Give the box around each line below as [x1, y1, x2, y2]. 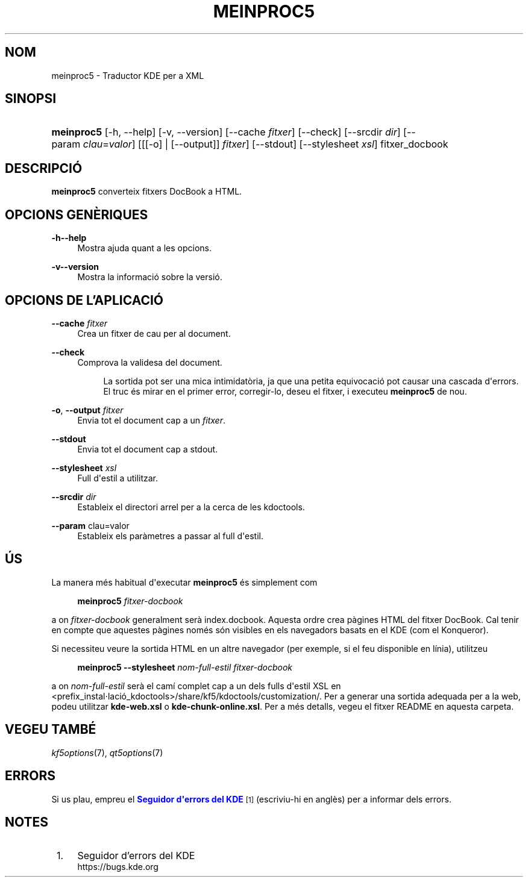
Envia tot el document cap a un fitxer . [77, 414, 225, 425]
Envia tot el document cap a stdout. [77, 443, 218, 454]
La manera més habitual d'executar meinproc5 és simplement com [51, 577, 318, 587]
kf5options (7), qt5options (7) [51, 747, 163, 758]
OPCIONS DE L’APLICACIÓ [5, 292, 164, 308]
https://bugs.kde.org [77, 862, 159, 872]
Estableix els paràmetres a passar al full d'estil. [77, 530, 264, 541]
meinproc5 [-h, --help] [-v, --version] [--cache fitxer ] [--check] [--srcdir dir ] [51, 126, 401, 139]
